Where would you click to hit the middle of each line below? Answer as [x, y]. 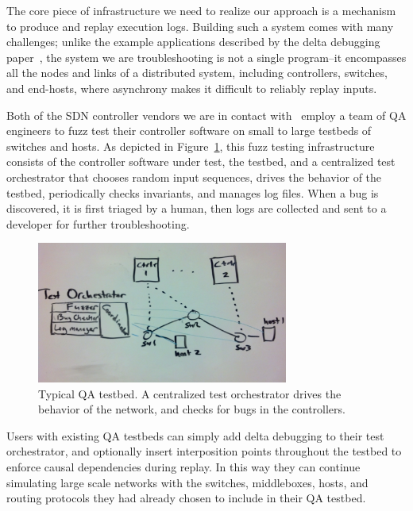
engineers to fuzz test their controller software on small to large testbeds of [189, 131]
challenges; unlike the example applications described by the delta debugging [193, 42]
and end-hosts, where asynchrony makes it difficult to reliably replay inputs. [192, 88]
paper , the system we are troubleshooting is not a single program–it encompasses [206, 57]
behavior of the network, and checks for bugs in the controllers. [192, 409]
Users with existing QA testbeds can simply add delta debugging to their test [195, 435]
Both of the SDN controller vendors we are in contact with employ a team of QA [206, 115]
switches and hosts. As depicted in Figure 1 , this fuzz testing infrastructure [191, 146]
